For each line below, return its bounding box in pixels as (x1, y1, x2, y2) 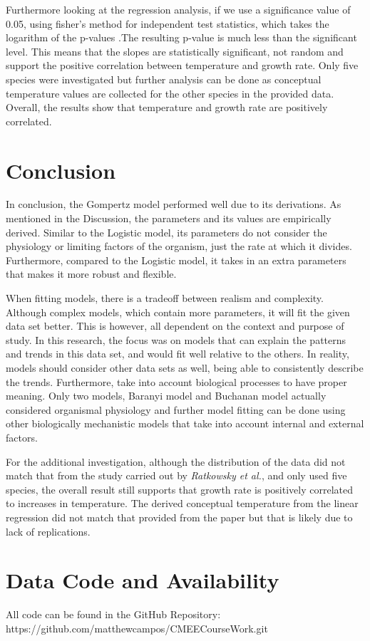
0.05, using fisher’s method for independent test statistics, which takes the (6, 16, 329, 31)
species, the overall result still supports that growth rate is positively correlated (6, 481, 353, 496)
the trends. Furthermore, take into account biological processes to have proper (6, 374, 347, 389)
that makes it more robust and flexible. (6, 266, 177, 281)
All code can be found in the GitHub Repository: (6, 607, 221, 622)
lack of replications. (6, 523, 91, 538)
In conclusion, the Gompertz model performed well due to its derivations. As (6, 197, 341, 212)
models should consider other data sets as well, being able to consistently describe (6, 360, 364, 375)
